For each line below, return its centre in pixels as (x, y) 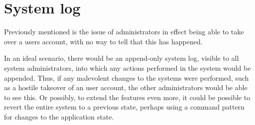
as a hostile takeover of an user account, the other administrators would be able (126, 87)
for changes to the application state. (59, 116)
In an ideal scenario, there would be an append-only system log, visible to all (122, 58)
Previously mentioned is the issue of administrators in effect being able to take (124, 32)
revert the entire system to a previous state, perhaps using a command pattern (124, 107)
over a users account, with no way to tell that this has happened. (103, 41)
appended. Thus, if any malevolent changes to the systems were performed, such (127, 77)
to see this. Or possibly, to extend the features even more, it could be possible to (127, 97)
